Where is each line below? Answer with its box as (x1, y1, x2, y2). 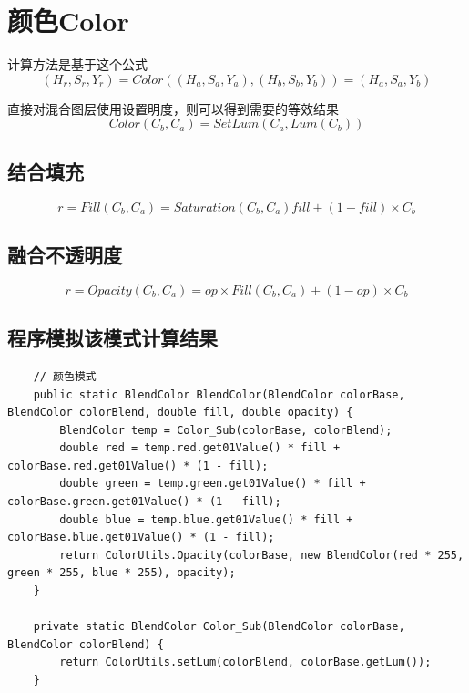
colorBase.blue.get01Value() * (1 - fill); (7, 531, 275, 544)
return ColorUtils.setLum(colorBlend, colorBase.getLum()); (59, 656, 432, 669)
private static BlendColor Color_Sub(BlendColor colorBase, (33, 620, 405, 634)
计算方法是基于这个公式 (7, 55, 148, 74)
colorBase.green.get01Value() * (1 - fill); (7, 495, 281, 509)
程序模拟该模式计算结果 (7, 324, 218, 352)
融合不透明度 (7, 240, 122, 268)
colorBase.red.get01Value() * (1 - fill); (7, 459, 269, 472)
